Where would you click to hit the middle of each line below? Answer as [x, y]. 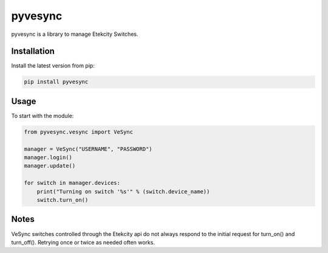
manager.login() [48, 158]
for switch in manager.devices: [72, 183]
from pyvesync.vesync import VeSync [79, 132]
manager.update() [50, 166]
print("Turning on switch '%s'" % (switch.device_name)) [123, 191]
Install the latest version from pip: [53, 66]
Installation [33, 51]
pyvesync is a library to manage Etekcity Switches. [75, 34]
